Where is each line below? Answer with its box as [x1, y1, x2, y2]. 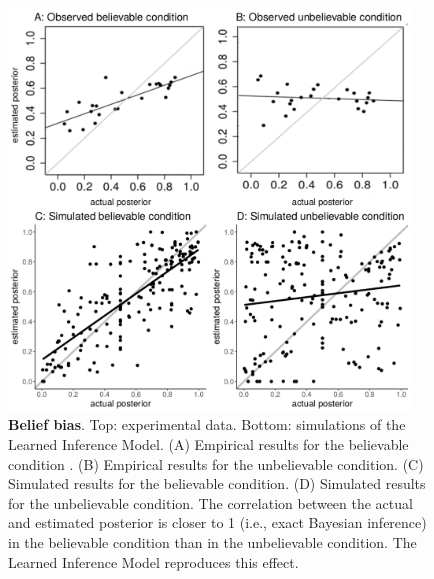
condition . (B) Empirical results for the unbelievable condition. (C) [8, 453, 424, 474]
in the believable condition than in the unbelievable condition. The [8, 531, 417, 552]
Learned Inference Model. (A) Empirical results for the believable [8, 433, 409, 454]
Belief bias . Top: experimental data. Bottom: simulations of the [8, 414, 406, 435]
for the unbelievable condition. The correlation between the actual [8, 492, 413, 513]
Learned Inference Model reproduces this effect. [8, 551, 299, 572]
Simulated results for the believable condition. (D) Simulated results [8, 473, 426, 494]
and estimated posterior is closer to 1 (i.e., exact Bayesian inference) [8, 512, 427, 533]
